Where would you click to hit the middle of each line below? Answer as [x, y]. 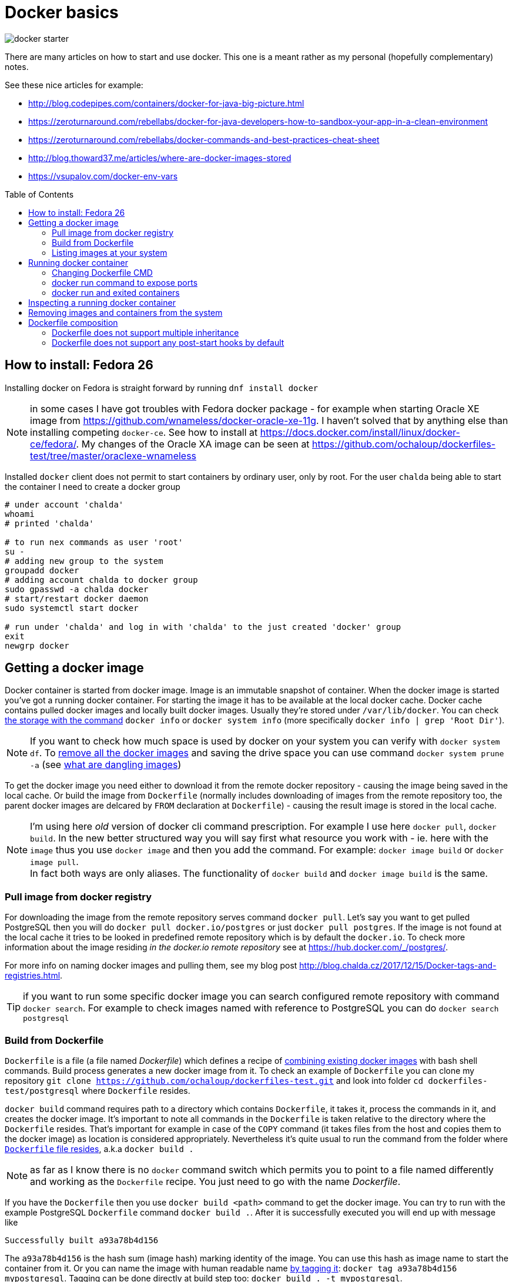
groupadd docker [42, 570]
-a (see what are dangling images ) [106, 765]
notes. [17, 66]
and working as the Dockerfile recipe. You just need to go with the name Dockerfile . [215, 1181]
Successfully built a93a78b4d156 [82, 1240]
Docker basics [62, 12]
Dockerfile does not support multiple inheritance [145, 332]
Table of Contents [39, 194]
